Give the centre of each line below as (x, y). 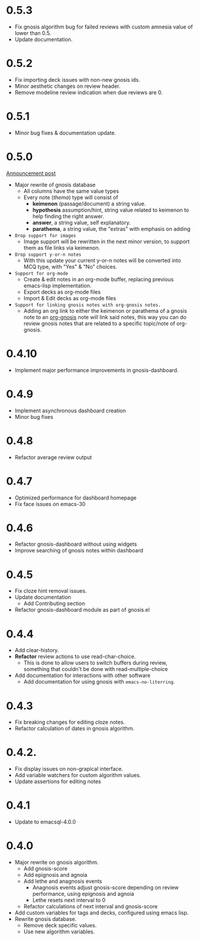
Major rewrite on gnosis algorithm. (57, 862)
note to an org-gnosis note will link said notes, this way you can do (105, 317)
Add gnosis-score (46, 869)
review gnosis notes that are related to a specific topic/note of (99, 323)
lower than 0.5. (33, 33)
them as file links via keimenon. (62, 247)
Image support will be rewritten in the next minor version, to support (107, 241)
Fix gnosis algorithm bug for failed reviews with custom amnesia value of (104, 27)
